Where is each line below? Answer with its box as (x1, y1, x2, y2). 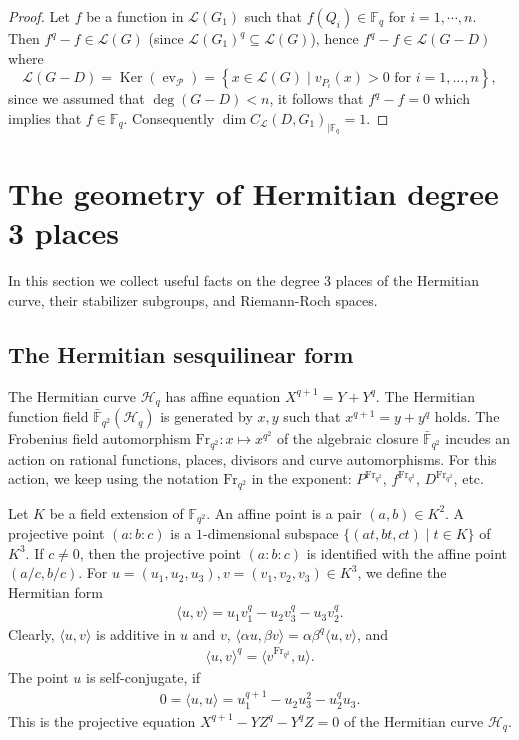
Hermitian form (8, 581, 103, 602)
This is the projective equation (8, 710, 196, 731)
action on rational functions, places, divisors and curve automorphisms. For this (8, 448, 497, 469)
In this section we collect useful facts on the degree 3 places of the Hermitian (8, 270, 479, 291)
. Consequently (123, 107, 215, 128)
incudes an (445, 428, 510, 449)
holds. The (434, 406, 500, 427)
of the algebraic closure (276, 428, 419, 449)
